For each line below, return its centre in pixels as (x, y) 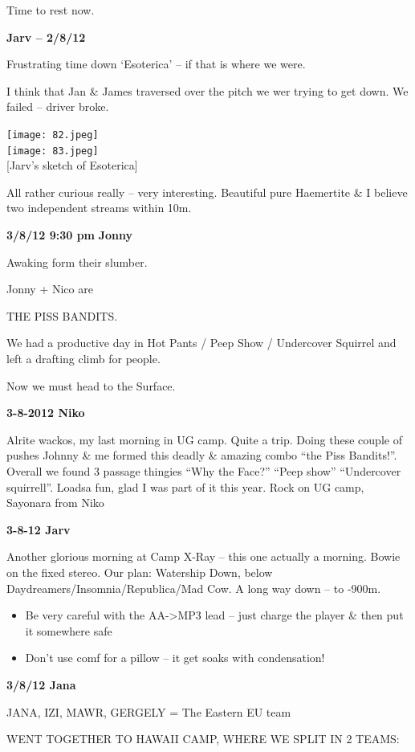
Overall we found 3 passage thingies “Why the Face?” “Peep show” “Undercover (204, 471)
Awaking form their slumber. (77, 262)
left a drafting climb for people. (83, 359)
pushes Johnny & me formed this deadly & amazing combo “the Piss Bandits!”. (202, 455)
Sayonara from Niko (55, 503)
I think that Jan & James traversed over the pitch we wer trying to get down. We (207, 90)
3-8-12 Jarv (39, 529)
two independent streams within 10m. (99, 208)
